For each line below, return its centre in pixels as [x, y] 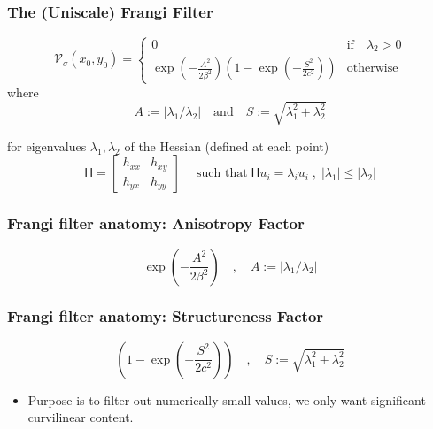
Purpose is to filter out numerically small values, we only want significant [227, 399]
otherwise [372, 69]
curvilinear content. [81, 417]
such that [222, 174]
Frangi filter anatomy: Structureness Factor [166, 316]
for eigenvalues [47, 146]
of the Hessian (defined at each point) [227, 146]
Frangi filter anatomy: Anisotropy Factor [156, 223]
